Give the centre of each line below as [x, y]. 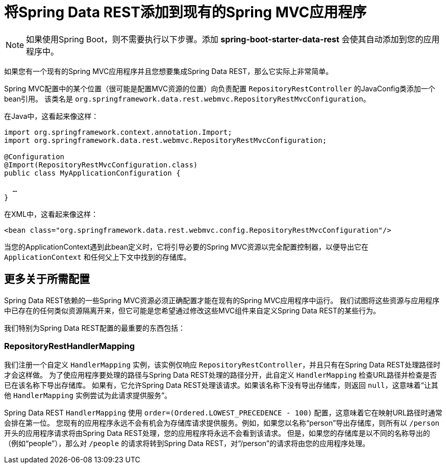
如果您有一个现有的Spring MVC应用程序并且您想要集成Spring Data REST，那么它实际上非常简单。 [169, 71]
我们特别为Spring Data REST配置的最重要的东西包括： [95, 328]
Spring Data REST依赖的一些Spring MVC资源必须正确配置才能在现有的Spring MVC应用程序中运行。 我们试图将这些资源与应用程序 [222, 300]
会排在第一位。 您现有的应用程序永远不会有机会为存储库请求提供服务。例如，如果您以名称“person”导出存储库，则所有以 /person [222, 423]
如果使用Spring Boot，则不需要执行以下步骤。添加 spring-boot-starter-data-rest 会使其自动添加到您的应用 [233, 39]
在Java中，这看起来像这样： [52, 116]
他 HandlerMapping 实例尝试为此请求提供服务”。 [88, 396]
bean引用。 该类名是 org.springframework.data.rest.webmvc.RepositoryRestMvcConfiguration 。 [187, 98]
